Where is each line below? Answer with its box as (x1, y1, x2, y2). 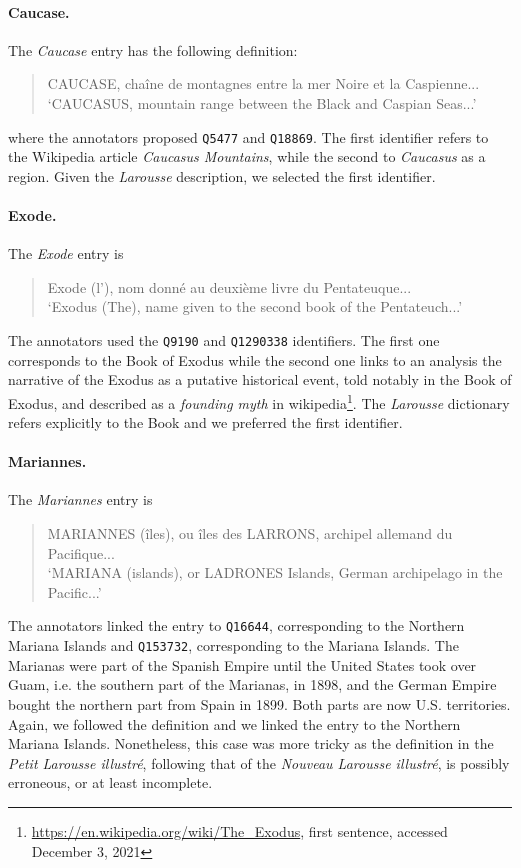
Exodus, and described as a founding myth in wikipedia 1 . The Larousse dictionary (8, 389, 510, 413)
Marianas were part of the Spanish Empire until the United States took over (8, 654, 477, 675)
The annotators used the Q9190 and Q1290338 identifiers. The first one (8, 330, 440, 350)
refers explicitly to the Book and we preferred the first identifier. (8, 412, 403, 433)
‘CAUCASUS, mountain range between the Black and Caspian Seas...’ (47, 92, 477, 113)
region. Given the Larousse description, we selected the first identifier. (8, 165, 436, 186)
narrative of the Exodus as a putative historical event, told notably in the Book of (8, 369, 512, 390)
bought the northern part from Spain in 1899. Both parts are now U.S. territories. (8, 693, 511, 714)
